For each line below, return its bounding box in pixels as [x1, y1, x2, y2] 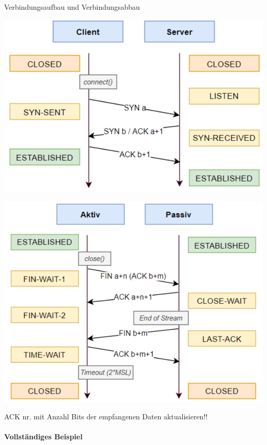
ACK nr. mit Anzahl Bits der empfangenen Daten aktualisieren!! [4, 411, 208, 422]
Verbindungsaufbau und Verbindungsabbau [4, 2, 140, 12]
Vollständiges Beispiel [4, 431, 83, 442]
